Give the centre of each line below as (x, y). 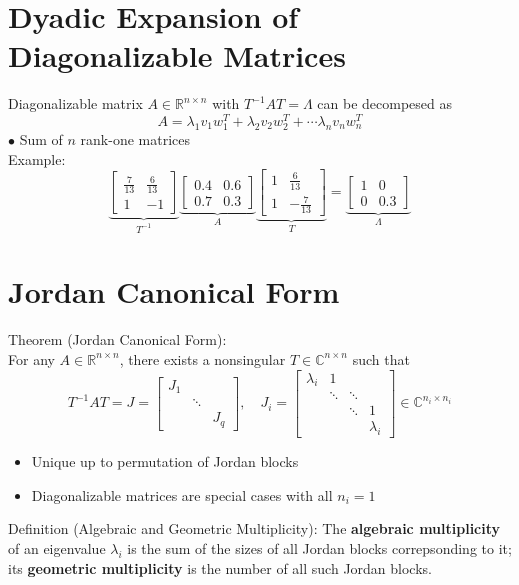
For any (31, 358)
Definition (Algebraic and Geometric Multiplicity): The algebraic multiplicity (254, 528)
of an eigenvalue (57, 548)
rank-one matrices (135, 139)
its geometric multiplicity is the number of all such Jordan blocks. (220, 567)
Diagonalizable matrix (75, 103)
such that (381, 358)
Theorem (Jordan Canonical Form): (117, 339)
